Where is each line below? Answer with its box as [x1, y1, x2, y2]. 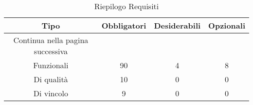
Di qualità [34, 74, 68, 85]
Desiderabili [154, 20, 201, 31]
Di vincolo [33, 88, 69, 99]
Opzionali [208, 20, 245, 31]
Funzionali [33, 60, 69, 71]
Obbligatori [101, 20, 146, 31]
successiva [34, 45, 68, 57]
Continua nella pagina [13, 34, 89, 45]
